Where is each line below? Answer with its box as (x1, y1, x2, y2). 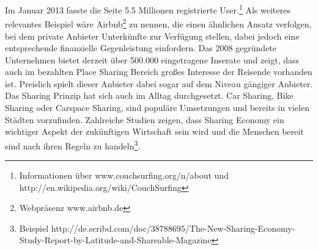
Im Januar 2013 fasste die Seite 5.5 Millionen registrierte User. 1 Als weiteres (5, 2, 290, 16)
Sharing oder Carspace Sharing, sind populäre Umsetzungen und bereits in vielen (5, 101, 309, 114)
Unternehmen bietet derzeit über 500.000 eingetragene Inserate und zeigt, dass (5, 53, 300, 66)
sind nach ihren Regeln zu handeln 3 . (5, 137, 141, 152)
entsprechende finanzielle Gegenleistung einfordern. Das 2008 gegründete (5, 41, 277, 54)
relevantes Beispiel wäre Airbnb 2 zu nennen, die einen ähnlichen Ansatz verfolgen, (5, 16, 312, 30)
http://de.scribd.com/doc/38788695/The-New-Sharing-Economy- (51, 221, 295, 234)
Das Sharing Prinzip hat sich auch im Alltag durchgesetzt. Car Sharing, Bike (5, 89, 294, 102)
